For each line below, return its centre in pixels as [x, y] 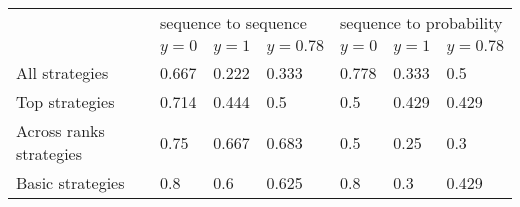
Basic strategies [70, 182]
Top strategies [65, 101]
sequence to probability [421, 22]
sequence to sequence [233, 22]
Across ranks [60, 130]
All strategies [62, 72]
